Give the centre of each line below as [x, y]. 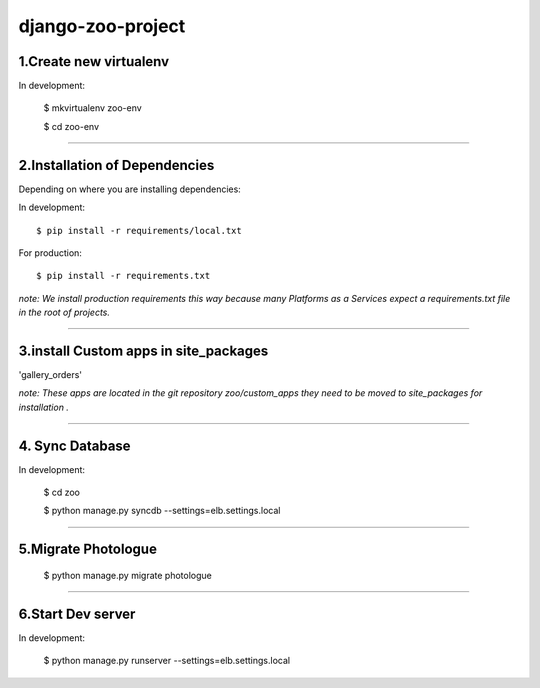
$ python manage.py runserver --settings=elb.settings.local [166, 661]
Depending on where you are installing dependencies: [130, 189]
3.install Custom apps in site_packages [143, 350]
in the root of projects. [64, 312]
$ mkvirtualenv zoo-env [92, 108]
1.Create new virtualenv [94, 61]
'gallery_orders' [50, 374]
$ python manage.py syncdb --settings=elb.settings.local [162, 511]
